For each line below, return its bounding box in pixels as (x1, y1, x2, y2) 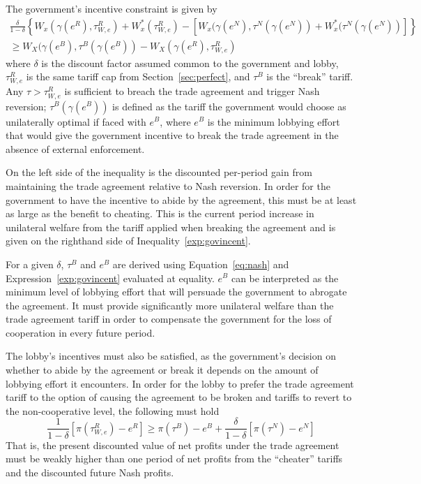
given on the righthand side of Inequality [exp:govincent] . (6, 233, 251, 248)
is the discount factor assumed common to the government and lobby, (41, 55, 339, 70)
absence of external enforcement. (6, 141, 145, 156)
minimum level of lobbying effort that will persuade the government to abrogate (6, 284, 347, 299)
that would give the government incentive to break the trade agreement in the (6, 128, 339, 142)
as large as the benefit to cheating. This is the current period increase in (6, 206, 314, 221)
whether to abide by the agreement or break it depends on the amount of (6, 362, 319, 377)
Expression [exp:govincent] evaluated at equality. (6, 270, 215, 285)
